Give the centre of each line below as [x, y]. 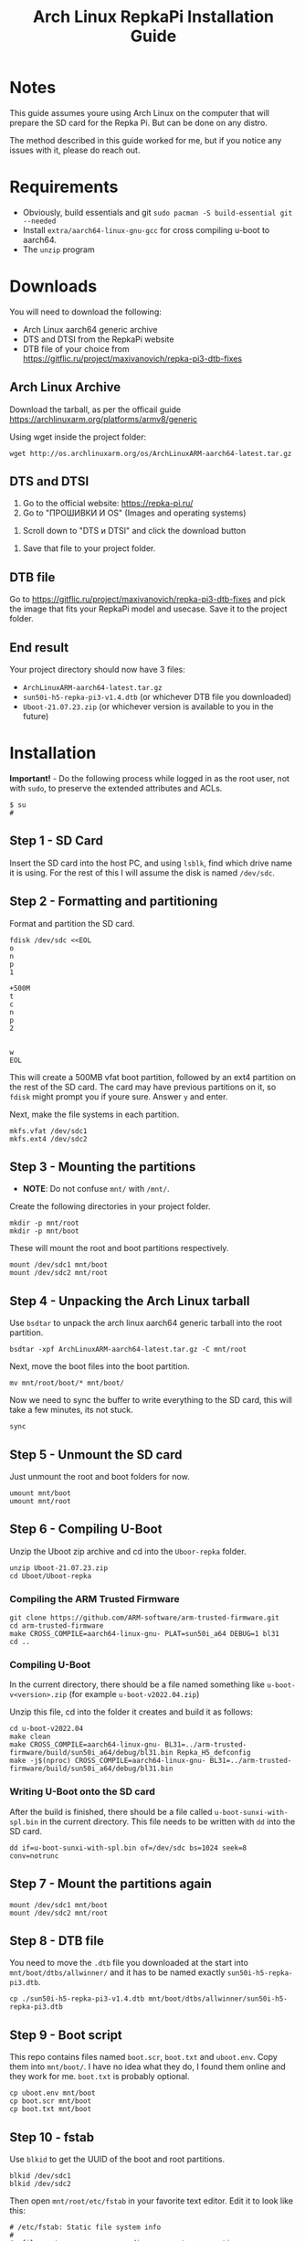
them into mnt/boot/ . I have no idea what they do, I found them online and [147, 2066]
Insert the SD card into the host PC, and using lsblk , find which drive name [151, 863]
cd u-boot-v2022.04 [47, 1729]
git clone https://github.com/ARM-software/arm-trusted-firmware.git [145, 1618]
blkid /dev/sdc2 [40, 2184]
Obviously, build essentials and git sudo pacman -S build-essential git [158, 212]
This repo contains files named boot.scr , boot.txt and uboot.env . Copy [144, 2057]
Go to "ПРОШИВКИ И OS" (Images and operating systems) [134, 513]
